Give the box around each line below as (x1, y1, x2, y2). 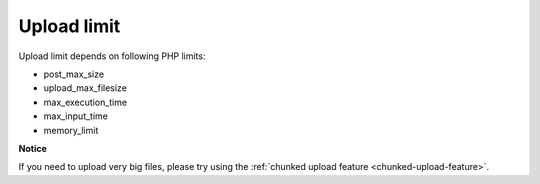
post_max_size (43, 68, 105, 80)
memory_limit (43, 124, 99, 136)
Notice (18, 142, 47, 154)
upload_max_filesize (43, 82, 127, 94)
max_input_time (43, 110, 109, 122)
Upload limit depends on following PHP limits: (18, 50, 206, 62)
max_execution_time (43, 96, 128, 108)
